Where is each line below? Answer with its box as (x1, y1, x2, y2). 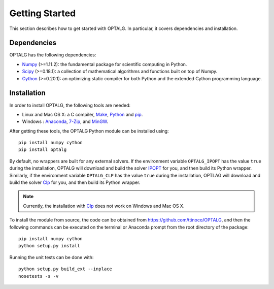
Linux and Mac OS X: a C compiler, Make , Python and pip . (22, 111, 143, 117)
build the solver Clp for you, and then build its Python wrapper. (9, 179, 141, 185)
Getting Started (9, 8, 76, 19)
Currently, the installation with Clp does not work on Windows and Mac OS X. (23, 203, 185, 209)
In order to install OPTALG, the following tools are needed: (9, 102, 131, 108)
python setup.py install (18, 243, 80, 249)
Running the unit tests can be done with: (9, 254, 94, 260)
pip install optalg (18, 147, 67, 152)
